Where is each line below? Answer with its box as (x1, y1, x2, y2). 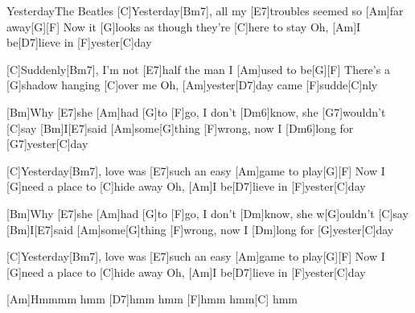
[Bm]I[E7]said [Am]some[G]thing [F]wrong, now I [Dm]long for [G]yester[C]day (6, 220, 394, 237)
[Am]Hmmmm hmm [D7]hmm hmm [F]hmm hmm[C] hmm (6, 290, 298, 307)
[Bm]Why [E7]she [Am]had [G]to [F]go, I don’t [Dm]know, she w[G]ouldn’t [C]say (6, 204, 409, 221)
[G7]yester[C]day (6, 135, 88, 152)
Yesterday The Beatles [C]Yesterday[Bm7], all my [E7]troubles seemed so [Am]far (6, 2, 404, 19)
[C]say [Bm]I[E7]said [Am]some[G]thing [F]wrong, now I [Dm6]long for (6, 119, 354, 136)
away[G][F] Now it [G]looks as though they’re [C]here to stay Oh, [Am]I (6, 18, 361, 35)
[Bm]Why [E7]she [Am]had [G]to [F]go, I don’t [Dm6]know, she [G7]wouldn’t (6, 103, 386, 120)
